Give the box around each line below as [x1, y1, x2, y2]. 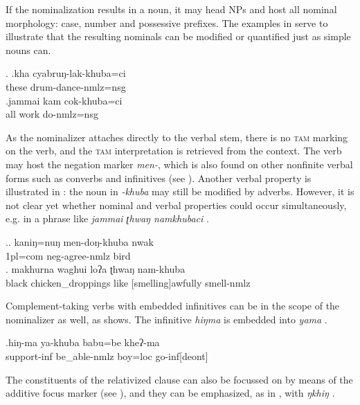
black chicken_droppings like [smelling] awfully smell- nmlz [6, 275, 251, 289]
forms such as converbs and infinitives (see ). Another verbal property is [6, 170, 312, 185]
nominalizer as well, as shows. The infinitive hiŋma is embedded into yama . [6, 312, 327, 326]
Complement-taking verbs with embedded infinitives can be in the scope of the [6, 298, 340, 313]
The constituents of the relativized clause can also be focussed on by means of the [6, 372, 353, 386]
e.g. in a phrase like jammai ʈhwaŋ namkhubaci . [6, 211, 209, 226]
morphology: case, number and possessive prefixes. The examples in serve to [6, 15, 328, 30]
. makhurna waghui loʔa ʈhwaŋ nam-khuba [6, 262, 186, 276]
